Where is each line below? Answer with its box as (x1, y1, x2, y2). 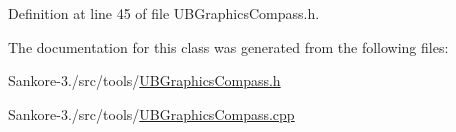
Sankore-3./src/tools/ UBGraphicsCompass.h (8, 70, 281, 91)
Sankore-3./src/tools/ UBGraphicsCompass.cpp (8, 103, 295, 124)
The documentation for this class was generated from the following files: (8, 36, 449, 57)
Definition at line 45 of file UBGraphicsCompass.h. (8, 3, 320, 23)
